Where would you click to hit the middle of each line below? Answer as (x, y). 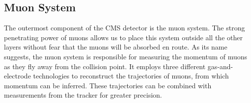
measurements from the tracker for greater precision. (83, 95)
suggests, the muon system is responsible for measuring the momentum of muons (126, 56)
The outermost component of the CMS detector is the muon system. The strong (125, 28)
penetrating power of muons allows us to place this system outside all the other (123, 37)
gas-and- (220, 66)
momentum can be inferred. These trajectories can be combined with (108, 85)
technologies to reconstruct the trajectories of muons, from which (131, 76)
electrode (17, 76)
